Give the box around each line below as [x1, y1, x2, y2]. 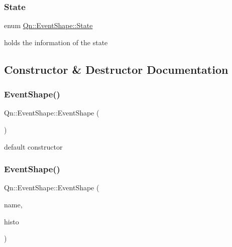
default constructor [4, 141, 63, 152]
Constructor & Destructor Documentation [4, 61, 228, 77]
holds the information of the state [4, 37, 108, 47]
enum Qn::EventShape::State [4, 20, 93, 31]
